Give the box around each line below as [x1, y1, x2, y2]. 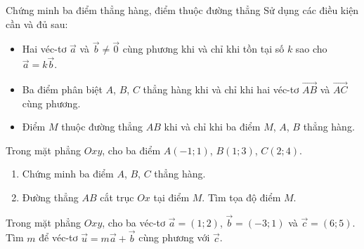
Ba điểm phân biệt [22, 82, 103, 97]
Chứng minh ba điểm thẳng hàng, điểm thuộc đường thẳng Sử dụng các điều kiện [6, 3, 359, 17]
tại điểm [153, 190, 190, 204]
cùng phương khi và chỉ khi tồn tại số [122, 41, 285, 56]
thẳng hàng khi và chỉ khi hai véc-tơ [143, 82, 299, 97]
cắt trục [100, 190, 134, 204]
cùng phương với [138, 230, 210, 245]
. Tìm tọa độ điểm [202, 190, 281, 204]
